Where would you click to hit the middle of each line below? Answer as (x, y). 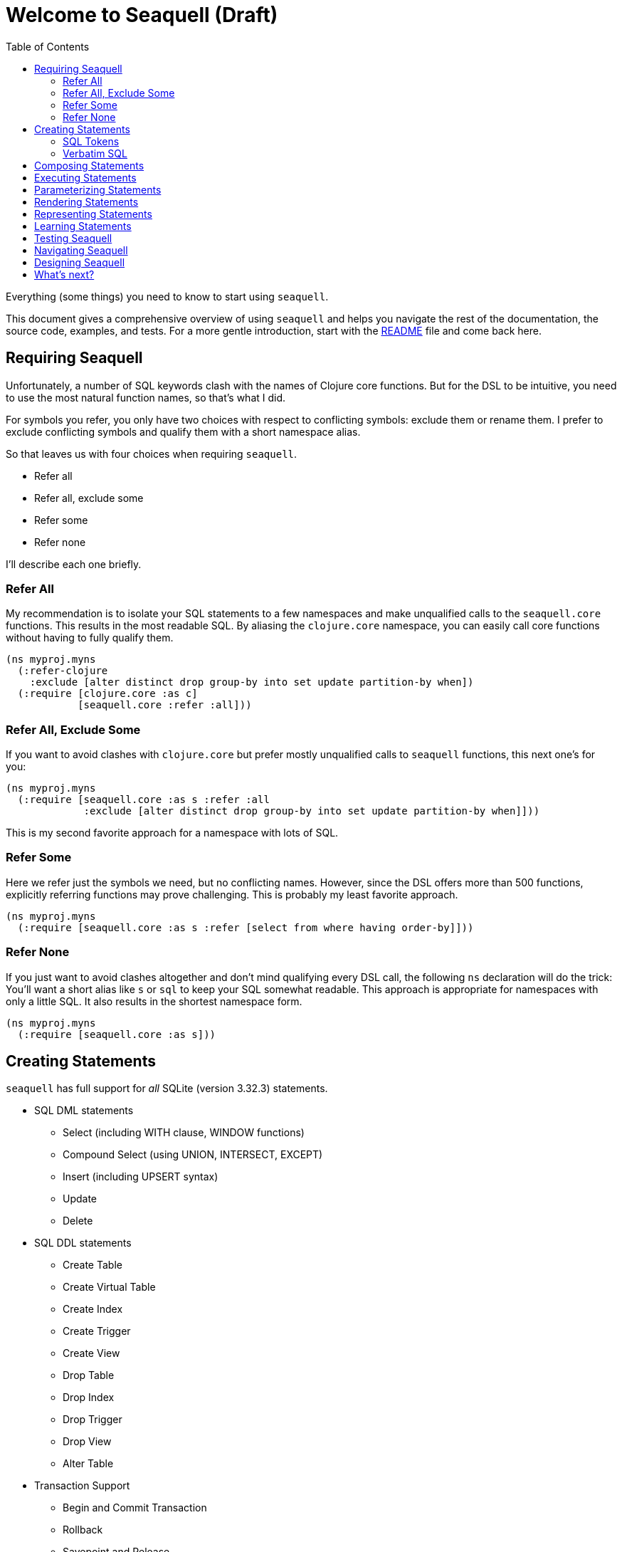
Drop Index (89, 1398)
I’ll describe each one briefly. (74, 564)
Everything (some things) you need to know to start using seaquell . (167, 296)
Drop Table (89, 1375)
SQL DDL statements (83, 1243)
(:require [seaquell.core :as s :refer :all (143, 800)
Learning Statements (83, 226)
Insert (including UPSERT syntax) (141, 1177)
